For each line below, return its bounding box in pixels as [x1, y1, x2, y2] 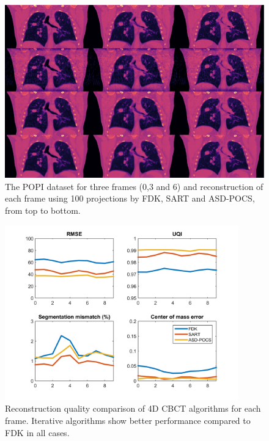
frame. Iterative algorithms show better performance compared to [5, 414, 251, 426]
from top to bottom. [5, 204, 81, 216]
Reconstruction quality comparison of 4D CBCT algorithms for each [5, 402, 261, 415]
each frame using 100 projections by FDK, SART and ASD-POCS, [5, 192, 255, 205]
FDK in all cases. [5, 426, 70, 439]
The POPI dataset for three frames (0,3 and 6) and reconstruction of [5, 180, 263, 192]
